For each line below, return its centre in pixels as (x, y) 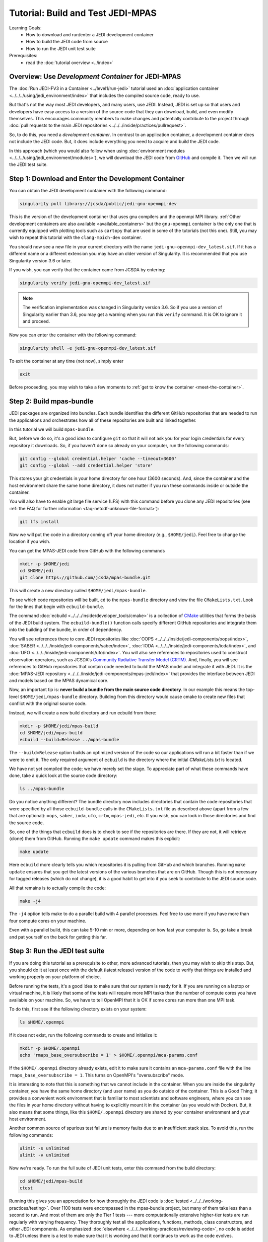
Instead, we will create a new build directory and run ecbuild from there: (83, 712)
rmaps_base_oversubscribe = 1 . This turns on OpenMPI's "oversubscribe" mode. (97, 1075)
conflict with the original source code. (48, 703)
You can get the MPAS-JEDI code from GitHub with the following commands (87, 550)
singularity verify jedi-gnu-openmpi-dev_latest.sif (85, 283)
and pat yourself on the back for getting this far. (58, 937)
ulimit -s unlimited (44, 1148)
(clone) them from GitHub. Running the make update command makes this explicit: (95, 839)
